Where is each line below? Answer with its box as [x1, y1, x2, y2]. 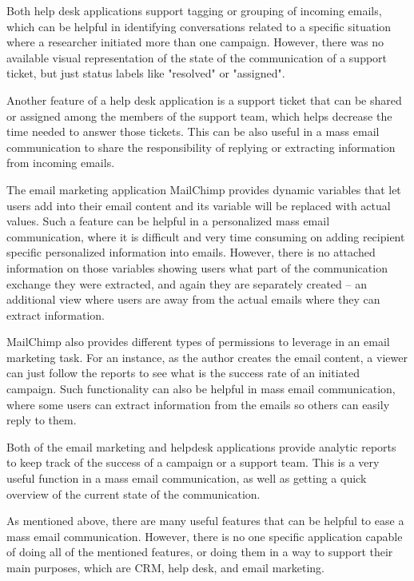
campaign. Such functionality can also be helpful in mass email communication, [6, 380, 396, 397]
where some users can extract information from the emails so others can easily [6, 396, 390, 412]
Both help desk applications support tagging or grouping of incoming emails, [6, 2, 382, 18]
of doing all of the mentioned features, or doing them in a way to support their [6, 543, 393, 560]
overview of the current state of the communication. [6, 485, 261, 502]
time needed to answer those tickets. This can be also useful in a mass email [6, 123, 380, 140]
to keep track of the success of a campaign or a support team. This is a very [6, 454, 380, 471]
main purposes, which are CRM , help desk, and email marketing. [6, 559, 325, 575]
